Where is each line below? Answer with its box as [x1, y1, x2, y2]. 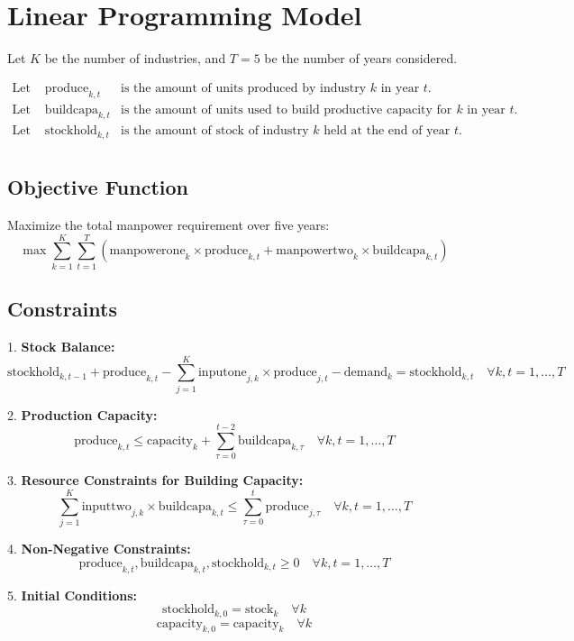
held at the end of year [323, 124, 451, 138]
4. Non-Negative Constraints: [7, 539, 191, 558]
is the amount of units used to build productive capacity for [121, 103, 452, 116]
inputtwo [81, 499, 132, 513]
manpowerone [109, 244, 186, 258]
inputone [197, 366, 247, 380]
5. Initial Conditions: [7, 585, 138, 604]
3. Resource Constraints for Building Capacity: [7, 471, 304, 490]
